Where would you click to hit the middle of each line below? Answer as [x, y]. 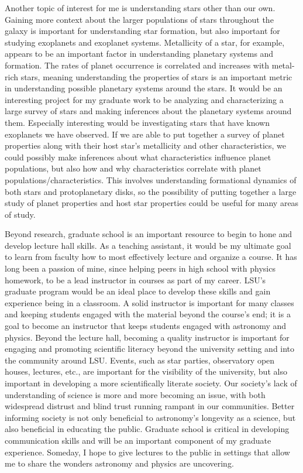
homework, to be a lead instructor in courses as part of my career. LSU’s [135, 280]
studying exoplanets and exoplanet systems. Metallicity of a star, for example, [145, 42]
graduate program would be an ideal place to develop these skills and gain [138, 291]
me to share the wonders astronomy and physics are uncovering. [119, 463]
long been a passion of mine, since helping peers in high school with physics [140, 268]
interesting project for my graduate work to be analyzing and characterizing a [144, 99]
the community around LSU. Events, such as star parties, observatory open [140, 360]
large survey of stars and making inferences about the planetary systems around [148, 111]
